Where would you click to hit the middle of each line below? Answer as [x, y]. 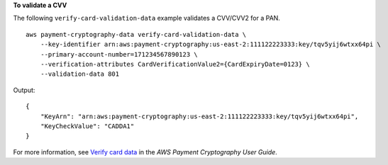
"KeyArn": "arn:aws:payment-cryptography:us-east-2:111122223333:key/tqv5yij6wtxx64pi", [199, 116]
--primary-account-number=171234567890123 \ [119, 54]
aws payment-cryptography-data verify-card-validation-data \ [136, 34]
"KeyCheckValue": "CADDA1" [87, 126]
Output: [24, 90]
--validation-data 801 [80, 74]
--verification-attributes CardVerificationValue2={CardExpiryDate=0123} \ [175, 64]
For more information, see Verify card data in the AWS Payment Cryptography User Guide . [145, 152]
